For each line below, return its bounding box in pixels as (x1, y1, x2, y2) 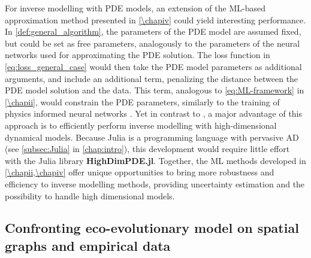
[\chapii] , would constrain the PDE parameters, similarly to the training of (5, 95, 280, 108)
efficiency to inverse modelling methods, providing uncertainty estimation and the (5, 177, 305, 190)
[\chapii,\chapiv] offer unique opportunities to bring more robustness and (5, 166, 274, 178)
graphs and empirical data (5, 236, 171, 254)
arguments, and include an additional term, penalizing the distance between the (5, 72, 298, 84)
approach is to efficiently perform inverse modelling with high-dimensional (5, 119, 277, 131)
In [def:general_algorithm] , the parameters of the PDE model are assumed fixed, (5, 25, 301, 38)
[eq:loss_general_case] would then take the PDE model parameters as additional (5, 60, 302, 72)
